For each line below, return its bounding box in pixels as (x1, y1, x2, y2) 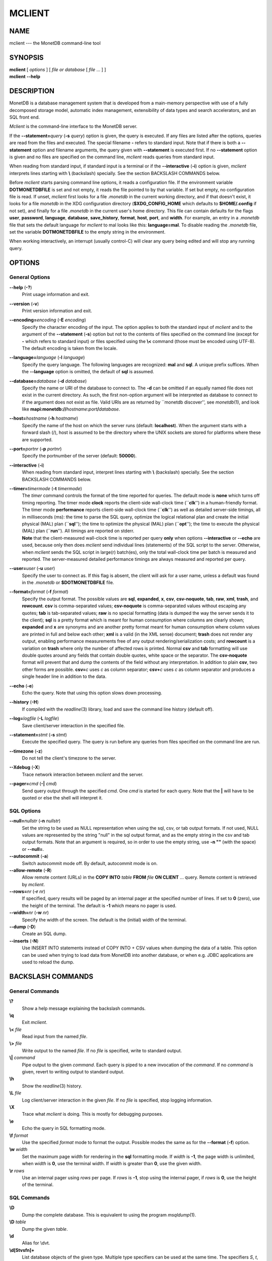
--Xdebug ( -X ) (9, 764, 40, 770)
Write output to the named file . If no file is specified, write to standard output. (22, 1047, 182, 1054)
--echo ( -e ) (9, 682, 34, 689)
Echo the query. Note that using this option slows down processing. (22, 690, 162, 696)
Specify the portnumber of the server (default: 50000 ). (22, 453, 137, 459)
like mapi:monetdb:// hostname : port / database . (22, 406, 120, 412)
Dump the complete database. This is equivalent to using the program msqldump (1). (22, 1212, 196, 1218)
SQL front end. (9, 114, 40, 121)
